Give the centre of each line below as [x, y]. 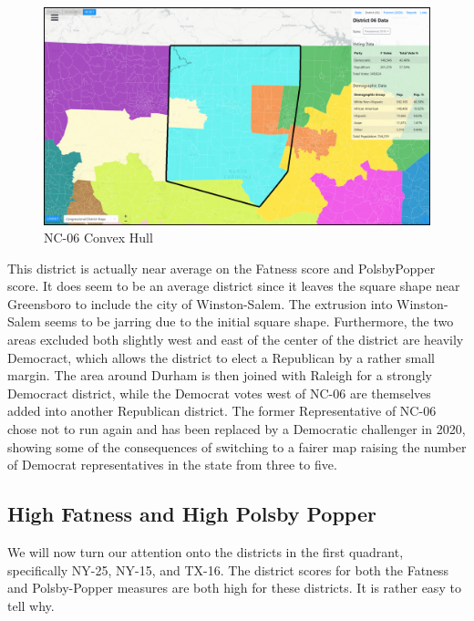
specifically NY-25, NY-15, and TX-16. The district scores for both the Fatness [228, 569]
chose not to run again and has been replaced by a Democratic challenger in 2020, [237, 429]
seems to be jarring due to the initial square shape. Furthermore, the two [249, 321]
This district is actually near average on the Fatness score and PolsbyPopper [222, 268]
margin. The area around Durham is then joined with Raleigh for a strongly [220, 375]
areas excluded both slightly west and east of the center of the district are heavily [236, 340]
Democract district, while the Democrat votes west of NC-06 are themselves [219, 393]
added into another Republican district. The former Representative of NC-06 [222, 411]
